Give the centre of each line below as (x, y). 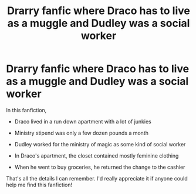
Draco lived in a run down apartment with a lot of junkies (83, 121)
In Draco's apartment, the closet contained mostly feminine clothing (97, 155)
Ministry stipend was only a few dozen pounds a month (81, 133)
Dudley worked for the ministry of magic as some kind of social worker (100, 144)
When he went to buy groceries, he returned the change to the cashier (100, 167)
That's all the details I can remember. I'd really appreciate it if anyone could (97, 178)
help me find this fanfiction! (39, 185)
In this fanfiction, (26, 110)
